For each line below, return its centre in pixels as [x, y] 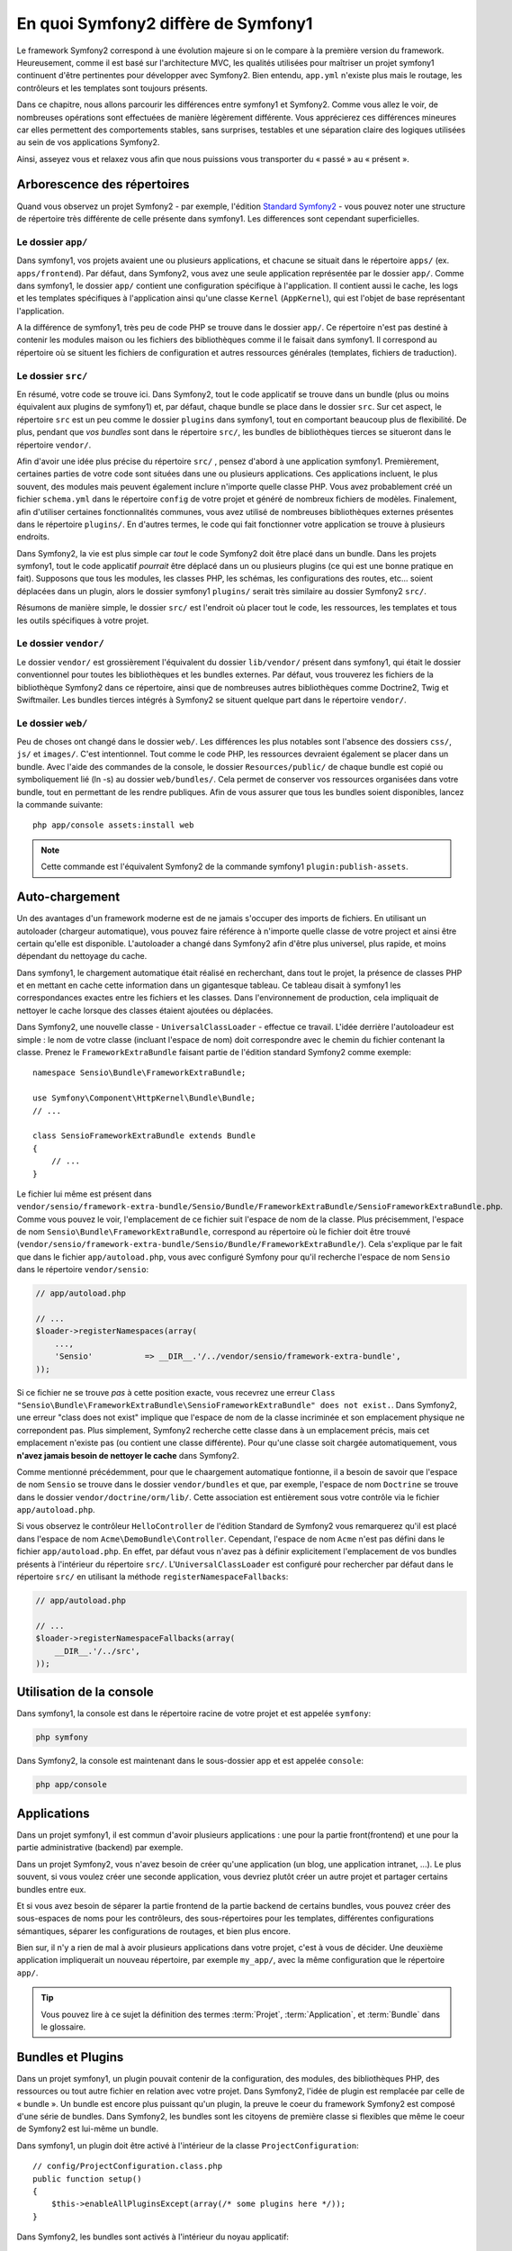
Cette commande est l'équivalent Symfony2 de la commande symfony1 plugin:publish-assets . [225, 867]
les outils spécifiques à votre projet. [83, 620]
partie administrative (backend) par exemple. [100, 1848]
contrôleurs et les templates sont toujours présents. [112, 88]
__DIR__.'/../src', [98, 1651]
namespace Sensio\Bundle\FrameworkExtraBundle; [139, 1073]
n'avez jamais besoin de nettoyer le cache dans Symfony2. [128, 1455]
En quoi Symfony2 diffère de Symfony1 [165, 23]
